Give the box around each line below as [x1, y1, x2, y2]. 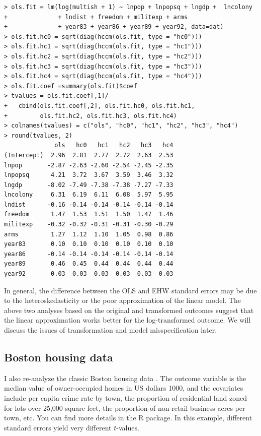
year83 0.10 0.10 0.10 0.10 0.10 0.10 [4, 240, 173, 248]
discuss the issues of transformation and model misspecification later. [4, 325, 217, 335]
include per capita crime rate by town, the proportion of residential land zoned [4, 392, 247, 403]
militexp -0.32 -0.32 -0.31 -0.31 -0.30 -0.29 [4, 221, 173, 228]
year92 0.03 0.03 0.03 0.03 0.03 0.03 [4, 270, 173, 278]
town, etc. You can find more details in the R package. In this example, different [4, 412, 252, 423]
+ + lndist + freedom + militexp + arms [4, 13, 188, 21]
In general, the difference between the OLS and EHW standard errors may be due [4, 285, 257, 295]
